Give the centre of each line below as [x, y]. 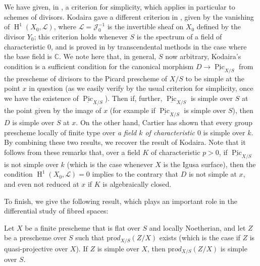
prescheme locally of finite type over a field [70, 132]
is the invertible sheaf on [145, 26]
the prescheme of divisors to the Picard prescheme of [86, 78]
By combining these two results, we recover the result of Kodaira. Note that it [125, 142]
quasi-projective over [36, 248]
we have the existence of [41, 98]
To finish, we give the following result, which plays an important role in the [121, 201]
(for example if [133, 110]
